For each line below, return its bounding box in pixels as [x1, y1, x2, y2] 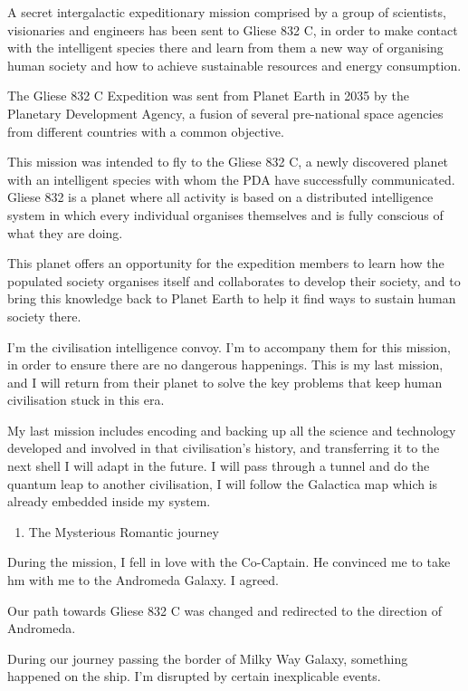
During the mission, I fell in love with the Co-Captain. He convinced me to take [7, 552, 451, 571]
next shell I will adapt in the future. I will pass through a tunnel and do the [7, 456, 430, 475]
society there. [7, 306, 81, 325]
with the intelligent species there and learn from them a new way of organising [7, 38, 444, 57]
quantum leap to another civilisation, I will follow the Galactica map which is [7, 474, 438, 493]
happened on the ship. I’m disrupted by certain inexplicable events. [7, 667, 381, 686]
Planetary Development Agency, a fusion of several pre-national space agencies [7, 103, 444, 122]
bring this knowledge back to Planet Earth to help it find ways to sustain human [7, 289, 456, 308]
